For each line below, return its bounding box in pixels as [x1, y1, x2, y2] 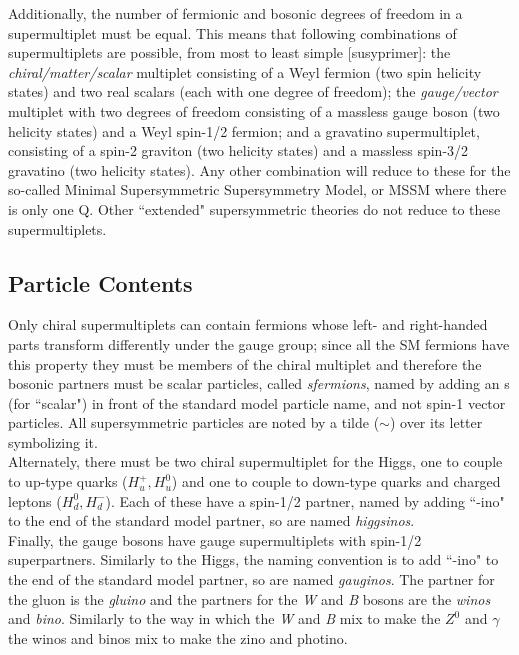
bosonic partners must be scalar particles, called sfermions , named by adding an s [8, 373, 510, 394]
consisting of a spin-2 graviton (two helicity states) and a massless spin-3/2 [8, 140, 469, 161]
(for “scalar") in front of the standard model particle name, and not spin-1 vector [8, 392, 506, 413]
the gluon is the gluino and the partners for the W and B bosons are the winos [8, 588, 491, 609]
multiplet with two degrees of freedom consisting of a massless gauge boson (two [8, 100, 500, 121]
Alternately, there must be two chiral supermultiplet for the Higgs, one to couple [8, 451, 503, 472]
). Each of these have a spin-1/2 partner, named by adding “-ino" [105, 490, 505, 511]
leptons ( [8, 490, 62, 511]
